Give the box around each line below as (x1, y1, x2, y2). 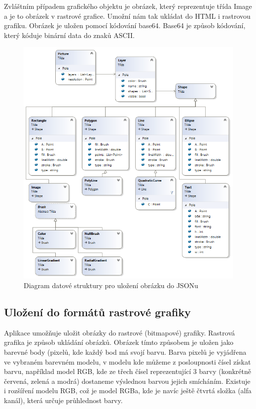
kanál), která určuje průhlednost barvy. (4, 395, 123, 405)
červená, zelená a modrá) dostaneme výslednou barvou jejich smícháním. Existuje (4, 375, 251, 386)
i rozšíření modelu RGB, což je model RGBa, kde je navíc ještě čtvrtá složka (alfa (4, 385, 252, 396)
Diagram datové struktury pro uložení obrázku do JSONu (24, 280, 198, 291)
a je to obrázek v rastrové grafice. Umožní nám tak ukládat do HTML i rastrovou (4, 10, 251, 21)
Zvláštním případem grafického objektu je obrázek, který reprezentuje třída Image (4, 1, 252, 11)
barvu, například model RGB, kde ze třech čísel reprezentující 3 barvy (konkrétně (4, 366, 251, 376)
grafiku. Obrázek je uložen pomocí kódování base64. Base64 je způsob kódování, (4, 20, 246, 31)
